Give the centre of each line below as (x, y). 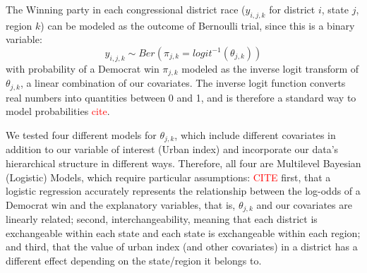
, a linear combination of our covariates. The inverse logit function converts (183, 83)
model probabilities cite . (58, 111)
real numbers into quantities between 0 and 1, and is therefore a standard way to (181, 97)
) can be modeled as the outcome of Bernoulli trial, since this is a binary (198, 25)
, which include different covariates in (255, 134)
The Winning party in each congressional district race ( (126, 9)
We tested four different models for (81, 134)
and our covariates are (304, 204)
